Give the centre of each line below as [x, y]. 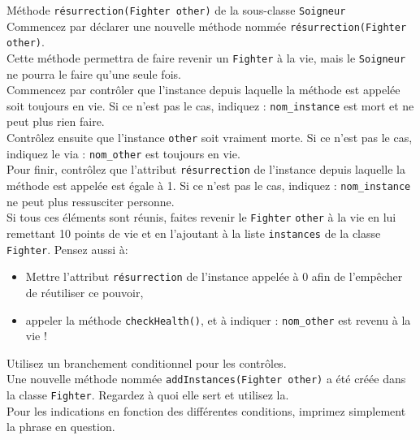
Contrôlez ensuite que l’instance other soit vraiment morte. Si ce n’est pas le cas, [210, 138]
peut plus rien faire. [56, 121]
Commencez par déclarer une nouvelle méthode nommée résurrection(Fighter [207, 26]
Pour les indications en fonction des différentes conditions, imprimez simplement [206, 410]
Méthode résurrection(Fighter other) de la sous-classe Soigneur [176, 10]
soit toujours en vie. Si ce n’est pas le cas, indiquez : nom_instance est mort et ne [210, 105]
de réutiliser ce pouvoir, [84, 292]
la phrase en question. [61, 427]
